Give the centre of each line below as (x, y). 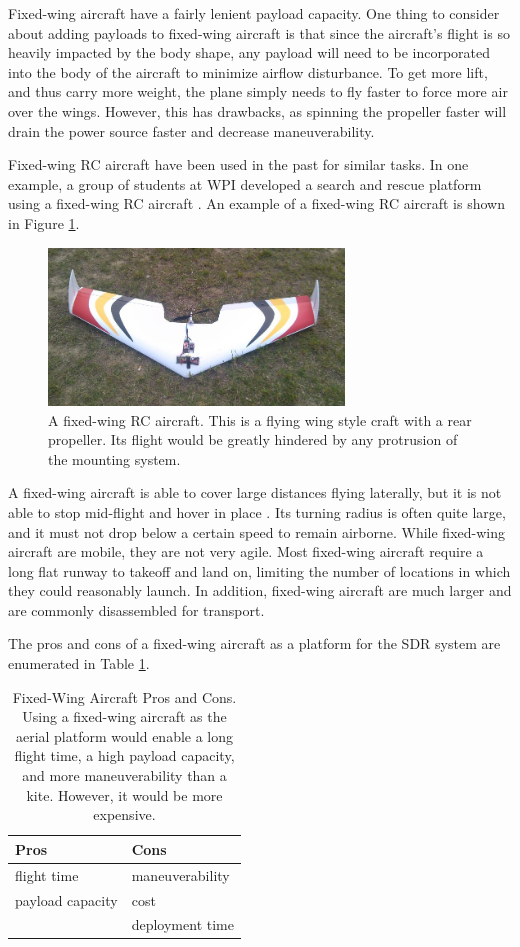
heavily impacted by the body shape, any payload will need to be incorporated (249, 52)
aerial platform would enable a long (124, 735)
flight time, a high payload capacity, (124, 755)
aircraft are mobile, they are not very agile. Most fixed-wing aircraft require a (246, 551)
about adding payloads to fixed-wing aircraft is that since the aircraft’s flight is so (259, 32)
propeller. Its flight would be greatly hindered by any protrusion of (253, 439)
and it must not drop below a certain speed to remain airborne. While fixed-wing (256, 531)
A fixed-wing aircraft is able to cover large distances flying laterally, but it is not (255, 492)
